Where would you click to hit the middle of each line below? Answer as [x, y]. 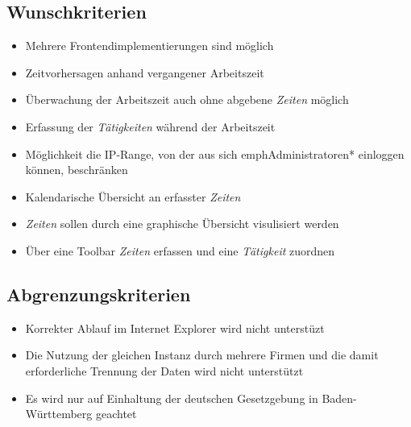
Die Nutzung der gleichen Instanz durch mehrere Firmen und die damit [202, 355]
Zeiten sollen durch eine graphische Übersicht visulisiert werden [182, 224]
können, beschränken [77, 170]
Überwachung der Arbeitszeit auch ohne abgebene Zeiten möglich [187, 99]
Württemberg [59, 414]
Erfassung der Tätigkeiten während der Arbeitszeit [150, 126]
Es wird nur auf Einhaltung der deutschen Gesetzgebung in [172, 398]
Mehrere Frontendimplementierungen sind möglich [149, 46]
